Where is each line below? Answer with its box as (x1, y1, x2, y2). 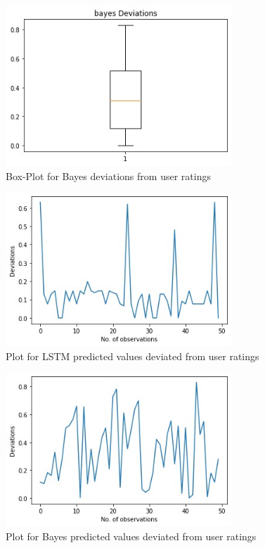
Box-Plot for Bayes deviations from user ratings (6, 168, 211, 183)
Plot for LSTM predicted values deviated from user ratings (6, 348, 259, 363)
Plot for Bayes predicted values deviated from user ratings (6, 529, 257, 544)
